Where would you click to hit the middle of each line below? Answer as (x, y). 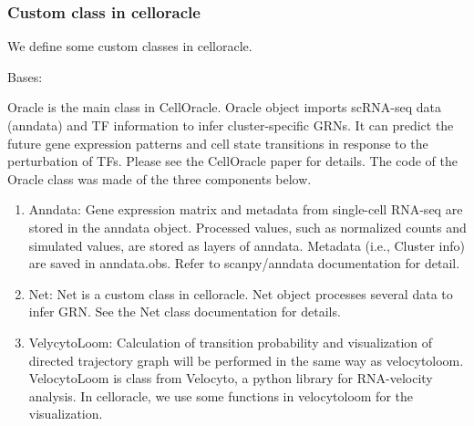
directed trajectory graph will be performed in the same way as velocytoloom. (246, 360)
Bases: (25, 76)
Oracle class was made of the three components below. (160, 178)
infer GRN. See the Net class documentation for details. (185, 312)
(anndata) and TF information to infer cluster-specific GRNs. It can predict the (231, 125)
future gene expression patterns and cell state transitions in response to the (218, 143)
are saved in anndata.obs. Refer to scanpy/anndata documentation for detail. (244, 263)
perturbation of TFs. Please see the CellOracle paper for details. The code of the (232, 161)
